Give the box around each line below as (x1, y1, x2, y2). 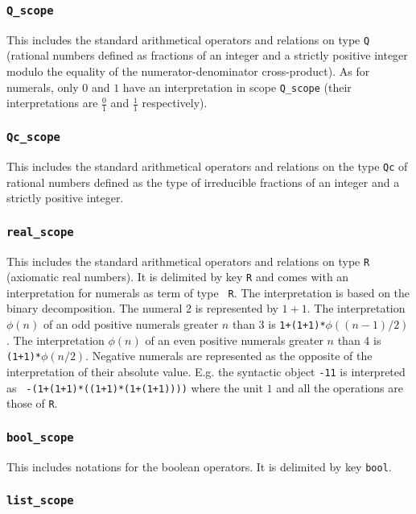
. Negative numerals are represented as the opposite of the (85, 347, 373, 364)
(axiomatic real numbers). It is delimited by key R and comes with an (6, 268, 349, 285)
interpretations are (6, 94, 98, 111)
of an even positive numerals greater (145, 331, 323, 348)
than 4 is (337, 331, 381, 348)
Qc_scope (6, 131, 60, 144)
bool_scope (6, 430, 74, 444)
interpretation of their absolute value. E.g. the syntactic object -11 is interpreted (6, 363, 406, 379)
